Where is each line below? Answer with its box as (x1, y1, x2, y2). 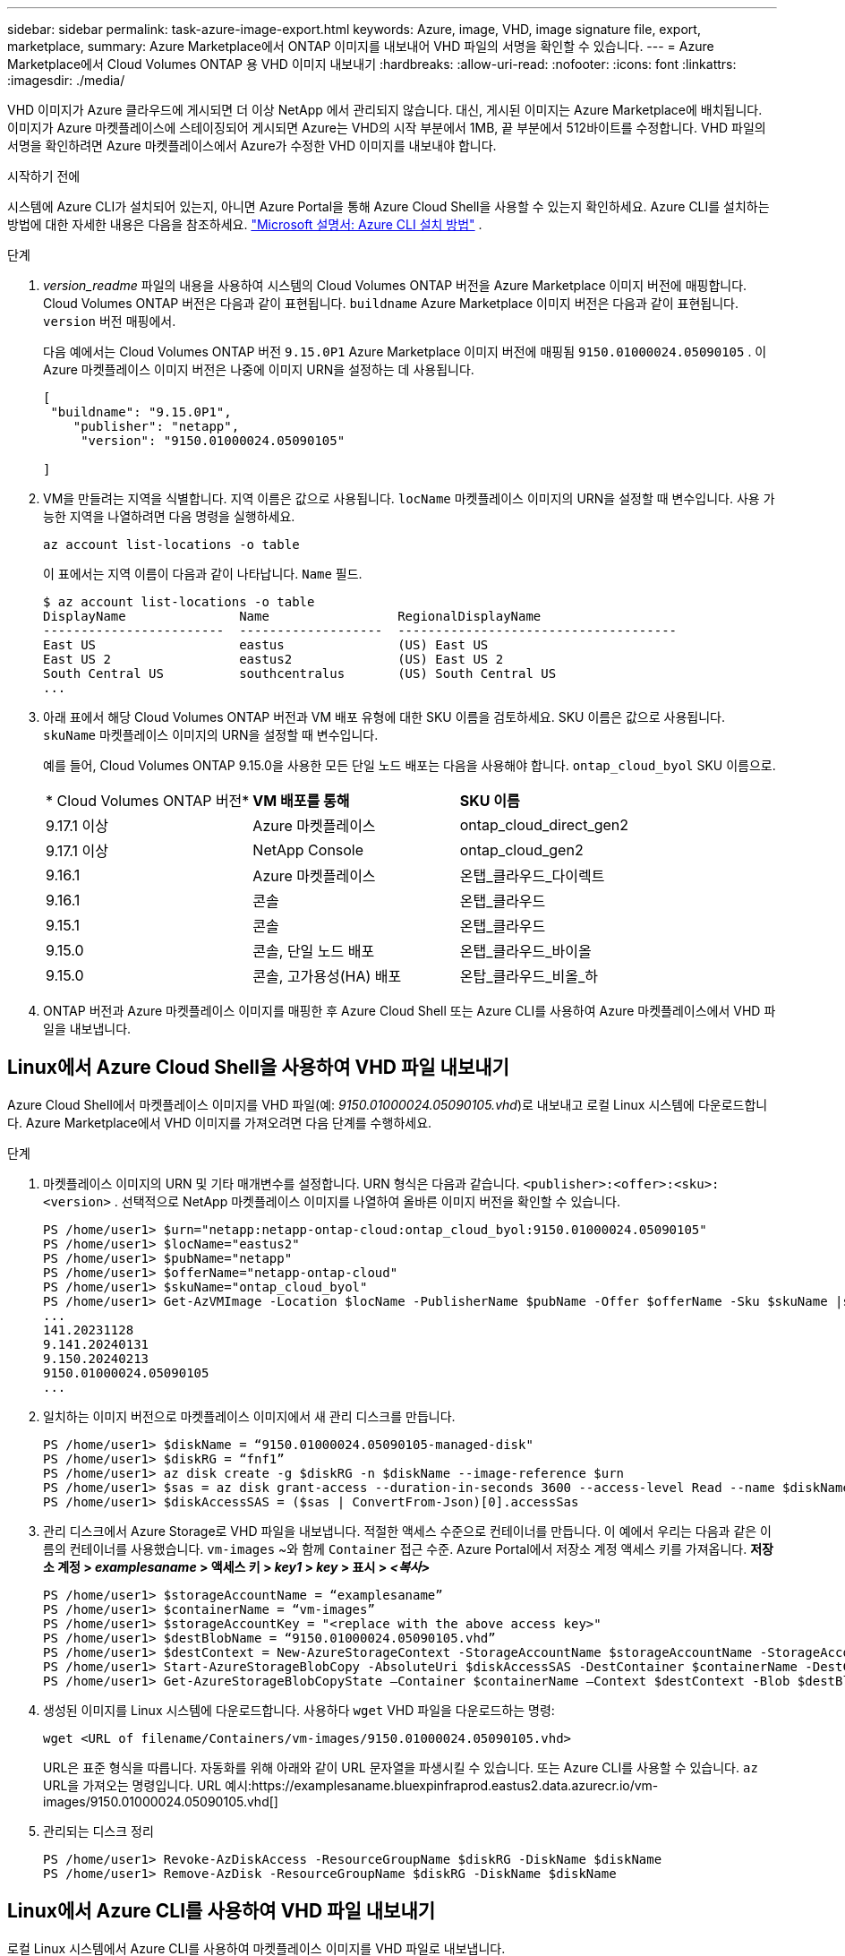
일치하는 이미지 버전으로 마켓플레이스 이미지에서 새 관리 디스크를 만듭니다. (43, 1408, 456, 1424)
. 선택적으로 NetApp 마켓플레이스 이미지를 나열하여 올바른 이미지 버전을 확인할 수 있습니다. (114, 1193, 620, 1209)
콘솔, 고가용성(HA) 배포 (252, 967, 402, 985)
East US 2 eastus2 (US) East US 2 (43, 652, 504, 666)
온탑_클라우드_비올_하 (459, 967, 599, 985)
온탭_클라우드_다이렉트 (459, 867, 605, 885)
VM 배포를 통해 (252, 792, 350, 810)
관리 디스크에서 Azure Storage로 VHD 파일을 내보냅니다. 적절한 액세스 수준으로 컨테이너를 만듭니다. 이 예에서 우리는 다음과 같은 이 (43, 1523, 772, 1539)
